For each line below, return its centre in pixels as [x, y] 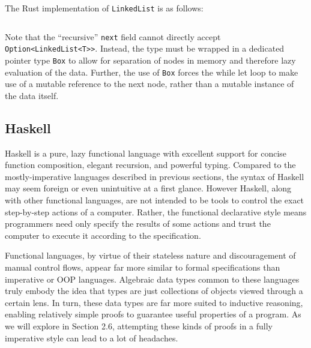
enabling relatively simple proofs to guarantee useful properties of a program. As [153, 314]
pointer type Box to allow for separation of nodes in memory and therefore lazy [150, 60]
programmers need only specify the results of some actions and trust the [138, 223]
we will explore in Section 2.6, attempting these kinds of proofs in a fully [139, 325]
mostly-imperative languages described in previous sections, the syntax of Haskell [155, 176]
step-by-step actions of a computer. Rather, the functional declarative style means [156, 211]
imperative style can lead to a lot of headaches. [92, 337]
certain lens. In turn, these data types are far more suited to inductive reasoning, [154, 302]
